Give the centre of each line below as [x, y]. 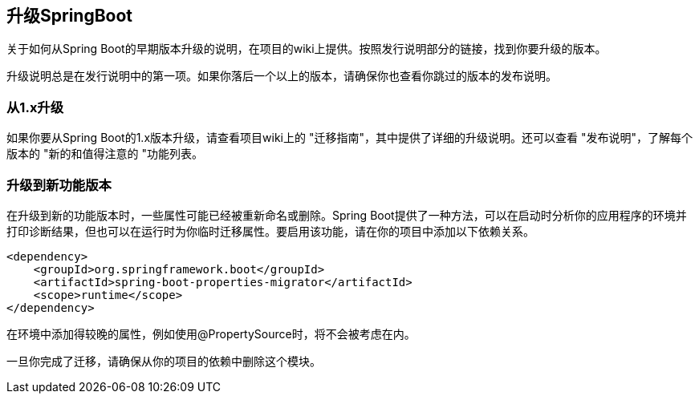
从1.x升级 [35, 107]
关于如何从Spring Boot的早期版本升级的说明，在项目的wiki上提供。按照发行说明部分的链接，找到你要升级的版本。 [307, 49]
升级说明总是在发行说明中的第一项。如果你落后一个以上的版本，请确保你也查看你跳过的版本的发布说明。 [282, 76]
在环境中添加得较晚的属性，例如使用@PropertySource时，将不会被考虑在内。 [211, 333]
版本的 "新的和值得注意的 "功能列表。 [105, 154]
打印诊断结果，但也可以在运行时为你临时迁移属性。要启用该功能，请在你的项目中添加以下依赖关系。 [270, 231]
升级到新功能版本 [59, 185]
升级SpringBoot [70, 16]
